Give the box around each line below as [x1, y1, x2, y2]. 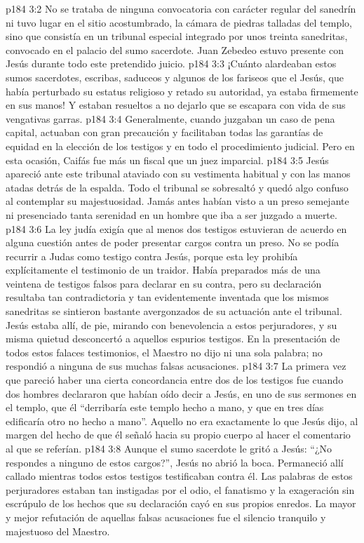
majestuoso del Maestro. [6, 523, 110, 538]
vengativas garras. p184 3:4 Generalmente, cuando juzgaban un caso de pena [6, 111, 335, 126]
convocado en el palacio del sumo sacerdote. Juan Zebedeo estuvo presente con [6, 42, 344, 57]
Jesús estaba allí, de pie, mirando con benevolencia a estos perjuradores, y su [6, 317, 337, 332]
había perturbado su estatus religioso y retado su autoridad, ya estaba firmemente [6, 83, 358, 98]
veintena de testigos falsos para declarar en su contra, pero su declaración [6, 276, 322, 290]
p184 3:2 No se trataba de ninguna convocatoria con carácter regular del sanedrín [6, 1, 356, 15]
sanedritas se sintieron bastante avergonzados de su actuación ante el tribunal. [6, 304, 342, 319]
